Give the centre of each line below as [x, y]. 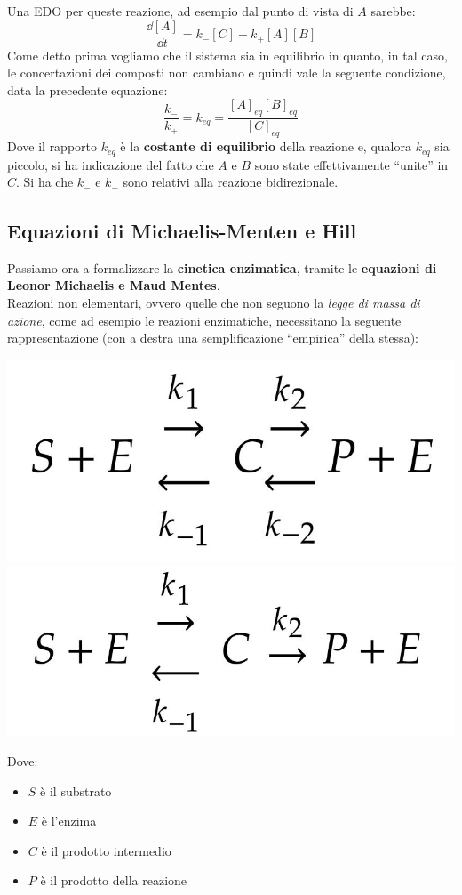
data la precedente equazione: [88, 89]
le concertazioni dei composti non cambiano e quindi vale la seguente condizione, [227, 73]
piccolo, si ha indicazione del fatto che [111, 164]
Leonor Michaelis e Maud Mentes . [114, 285]
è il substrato [76, 790]
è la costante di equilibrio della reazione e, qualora [266, 146]
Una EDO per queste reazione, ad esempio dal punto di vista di [180, 11]
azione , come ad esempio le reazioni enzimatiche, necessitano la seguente [204, 320]
